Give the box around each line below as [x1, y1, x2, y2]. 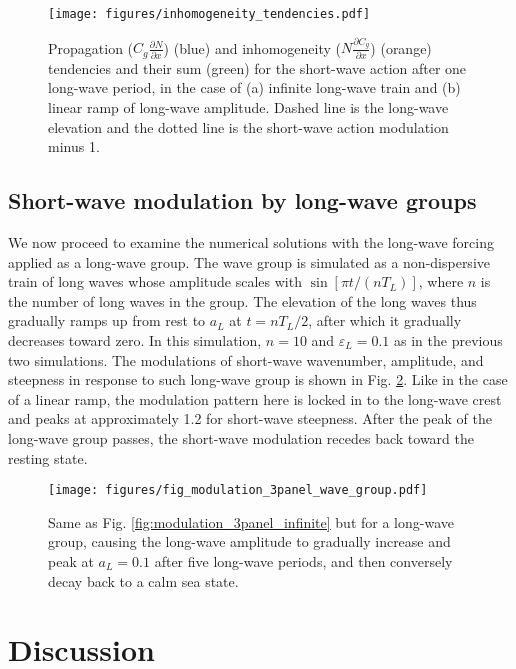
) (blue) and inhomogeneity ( [163, 37, 341, 58]
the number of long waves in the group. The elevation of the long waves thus [8, 290, 477, 311]
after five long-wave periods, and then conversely [154, 550, 453, 571]
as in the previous [394, 329, 503, 350]
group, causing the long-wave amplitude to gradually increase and [48, 531, 451, 552]
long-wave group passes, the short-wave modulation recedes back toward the [8, 427, 474, 448]
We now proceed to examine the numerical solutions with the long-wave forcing [8, 232, 494, 252]
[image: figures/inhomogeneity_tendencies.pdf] [48, 7, 371, 21]
